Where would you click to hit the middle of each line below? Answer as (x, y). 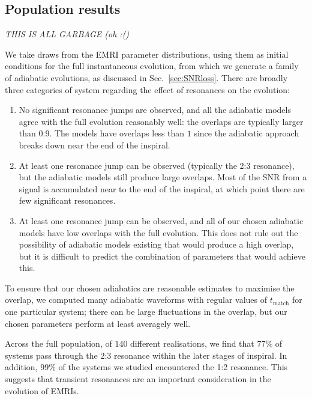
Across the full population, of (58, 343)
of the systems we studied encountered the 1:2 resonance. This (173, 367)
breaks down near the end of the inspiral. (94, 145)
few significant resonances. (67, 200)
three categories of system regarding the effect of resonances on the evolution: (147, 89)
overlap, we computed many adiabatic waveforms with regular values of (136, 300)
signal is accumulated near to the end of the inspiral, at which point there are (162, 188)
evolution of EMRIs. (42, 390)
